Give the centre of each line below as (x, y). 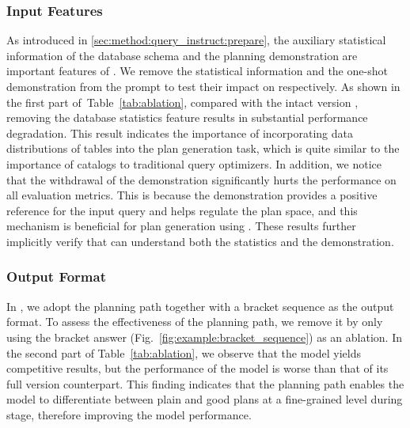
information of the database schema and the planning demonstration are (182, 55)
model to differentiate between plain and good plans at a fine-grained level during (205, 399)
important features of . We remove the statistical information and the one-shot (197, 71)
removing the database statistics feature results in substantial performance (187, 117)
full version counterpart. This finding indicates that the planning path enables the (205, 383)
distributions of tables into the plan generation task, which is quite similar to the (203, 148)
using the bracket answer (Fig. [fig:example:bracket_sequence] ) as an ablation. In (204, 337)
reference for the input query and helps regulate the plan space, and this (182, 210)
